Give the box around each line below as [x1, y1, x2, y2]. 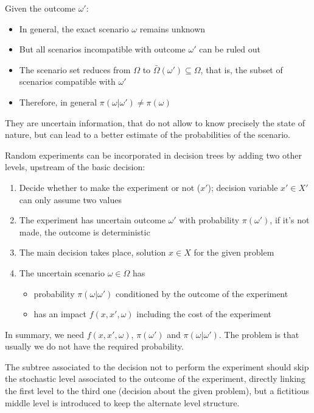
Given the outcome [5, 2, 75, 14]
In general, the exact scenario [19, 22, 129, 35]
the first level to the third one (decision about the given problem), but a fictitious [5, 384, 310, 397]
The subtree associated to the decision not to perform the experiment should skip [5, 360, 309, 373]
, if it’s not [270, 214, 310, 226]
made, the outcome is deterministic [19, 225, 150, 238]
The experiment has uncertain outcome [19, 214, 166, 226]
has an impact [33, 307, 87, 320]
